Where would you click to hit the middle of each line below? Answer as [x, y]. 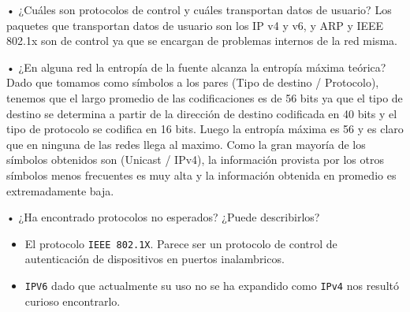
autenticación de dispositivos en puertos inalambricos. [155, 259]
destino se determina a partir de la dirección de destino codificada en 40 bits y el [202, 113]
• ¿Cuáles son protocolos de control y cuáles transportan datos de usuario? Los [199, 9]
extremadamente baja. [60, 190]
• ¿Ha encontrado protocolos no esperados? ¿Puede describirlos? [163, 217]
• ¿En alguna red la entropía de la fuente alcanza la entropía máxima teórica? [196, 67]
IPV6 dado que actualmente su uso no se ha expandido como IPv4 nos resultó [212, 285]
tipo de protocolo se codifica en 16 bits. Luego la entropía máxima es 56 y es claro [205, 129]
